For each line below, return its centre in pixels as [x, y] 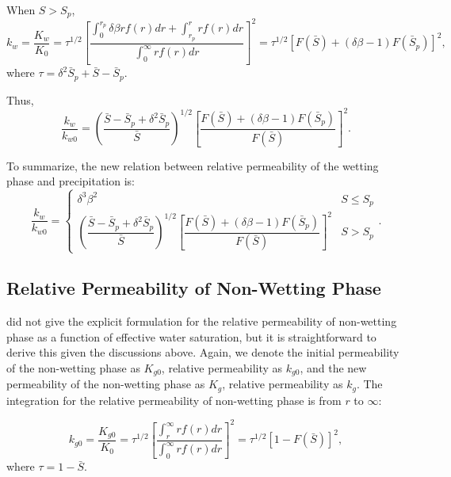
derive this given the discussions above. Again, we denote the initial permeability [203, 352]
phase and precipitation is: [71, 181]
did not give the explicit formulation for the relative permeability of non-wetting [202, 321]
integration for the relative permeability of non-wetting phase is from [174, 400]
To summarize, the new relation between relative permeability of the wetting [193, 165]
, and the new [333, 367]
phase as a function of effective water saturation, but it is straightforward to [191, 336]
